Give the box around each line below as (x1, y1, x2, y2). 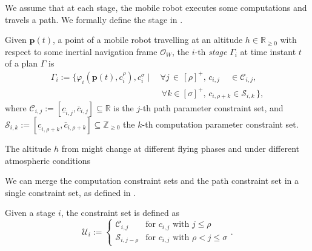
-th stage (194, 45, 227, 57)
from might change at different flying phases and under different (61, 142, 299, 154)
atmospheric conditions (5, 154, 90, 166)
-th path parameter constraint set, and (140, 101, 284, 114)
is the (113, 101, 134, 114)
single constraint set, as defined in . (5, 186, 136, 198)
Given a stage (5, 206, 56, 219)
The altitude (5, 142, 51, 154)
